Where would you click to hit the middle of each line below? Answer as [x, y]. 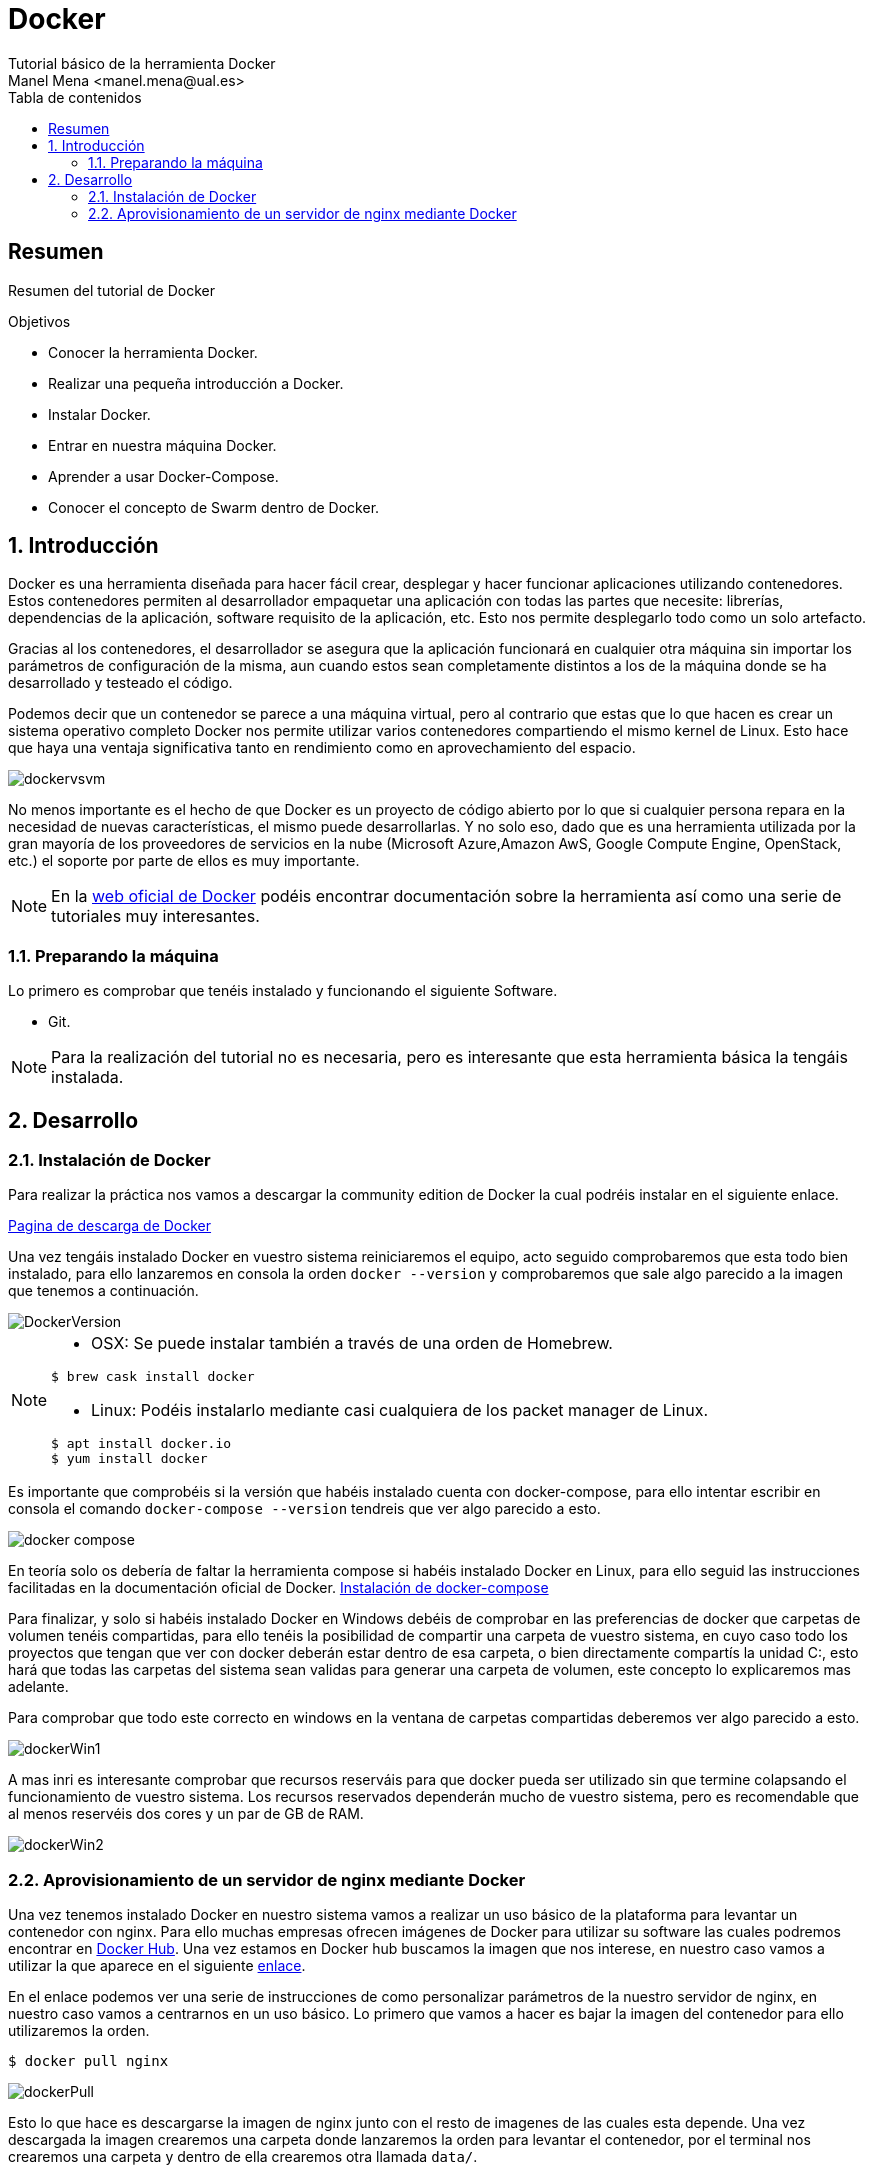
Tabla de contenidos [75, 97]
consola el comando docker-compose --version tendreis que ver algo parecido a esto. [304, 1509]
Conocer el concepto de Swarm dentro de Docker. [214, 507]
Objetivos [39, 321]
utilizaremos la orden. [79, 2031]
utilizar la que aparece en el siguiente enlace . [157, 1966]
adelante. [38, 1687]
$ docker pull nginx [88, 2061]
